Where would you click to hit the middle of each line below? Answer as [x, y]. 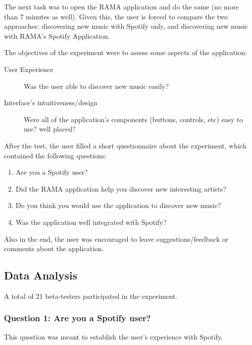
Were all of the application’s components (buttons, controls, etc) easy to [133, 119]
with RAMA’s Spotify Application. [57, 35]
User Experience [29, 69]
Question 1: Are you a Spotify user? [77, 318]
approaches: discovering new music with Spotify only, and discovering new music [126, 26]
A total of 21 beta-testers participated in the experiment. [91, 296]
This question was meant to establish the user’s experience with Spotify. [113, 336]
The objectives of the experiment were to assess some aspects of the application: [126, 52]
